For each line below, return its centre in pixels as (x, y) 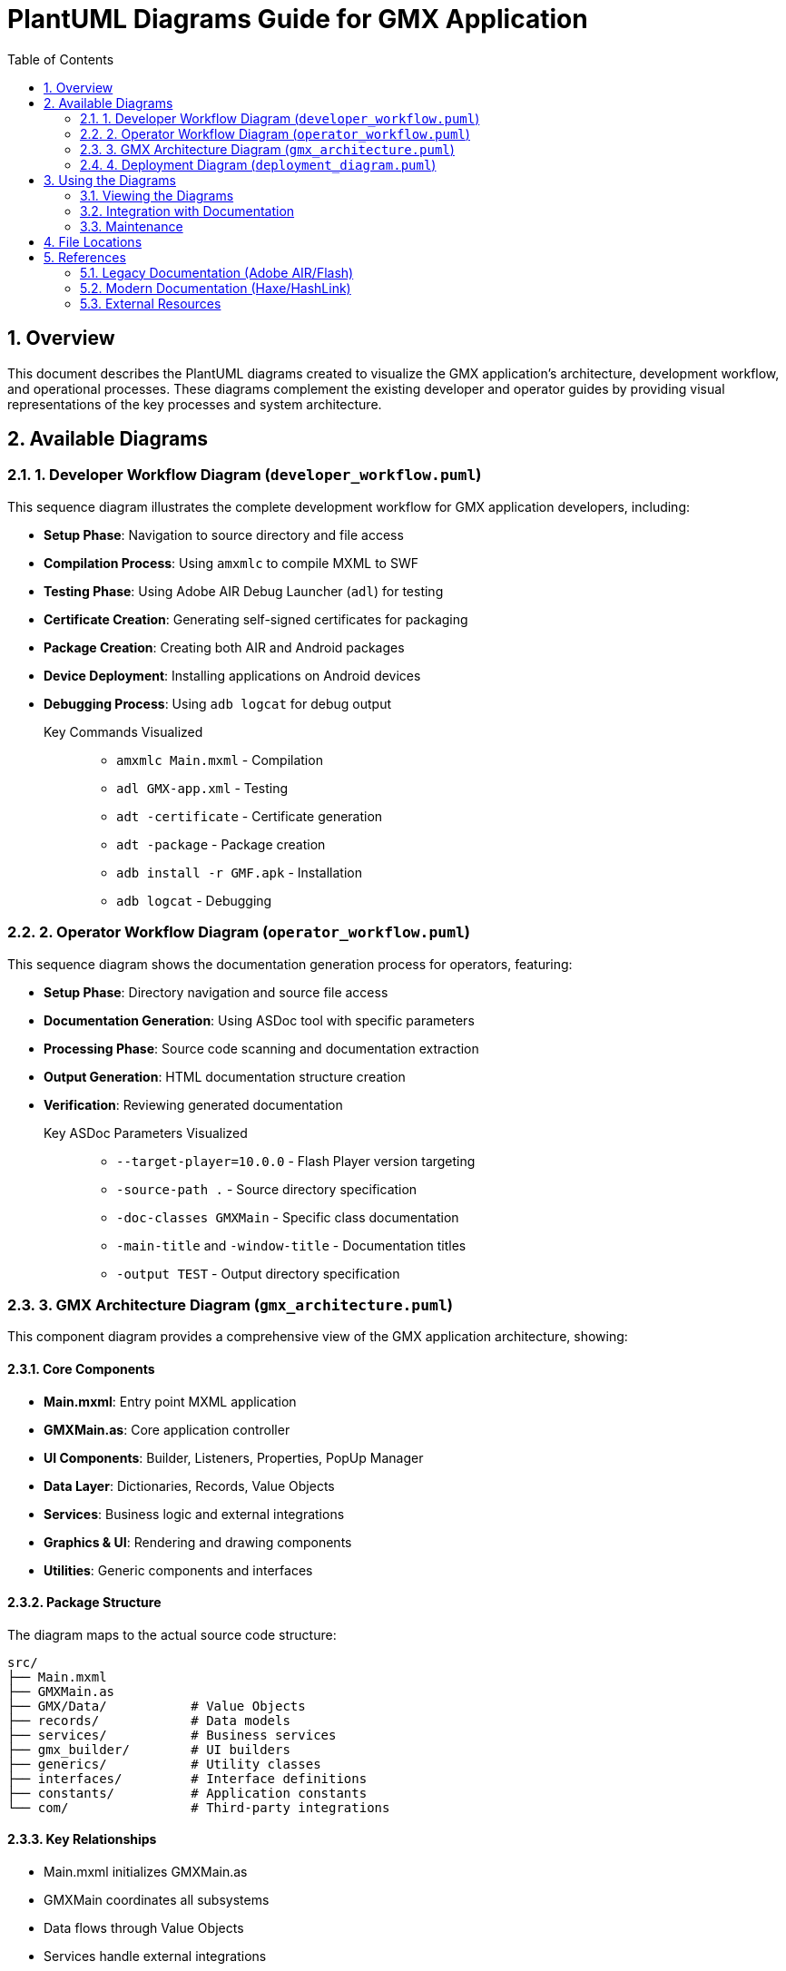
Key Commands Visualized (123, 731)
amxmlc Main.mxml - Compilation (220, 760)
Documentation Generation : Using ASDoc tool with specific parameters (259, 1020)
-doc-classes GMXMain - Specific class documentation (288, 1217)
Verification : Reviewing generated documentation (193, 1104)
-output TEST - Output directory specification (258, 1273)
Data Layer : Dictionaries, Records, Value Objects (189, 1486)
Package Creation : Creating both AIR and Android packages (224, 647)
